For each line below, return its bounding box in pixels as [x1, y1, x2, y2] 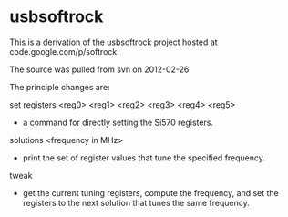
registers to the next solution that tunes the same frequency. [22, 197, 250, 208]
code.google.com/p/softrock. [9, 46, 120, 57]
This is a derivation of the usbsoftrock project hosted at [9, 36, 218, 47]
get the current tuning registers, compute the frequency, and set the [22, 187, 280, 198]
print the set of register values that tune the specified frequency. [22, 152, 266, 163]
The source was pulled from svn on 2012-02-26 [9, 64, 190, 75]
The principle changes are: [9, 81, 111, 92]
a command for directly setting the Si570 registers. [22, 117, 214, 128]
